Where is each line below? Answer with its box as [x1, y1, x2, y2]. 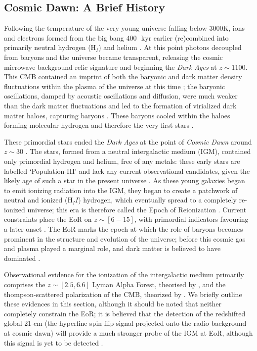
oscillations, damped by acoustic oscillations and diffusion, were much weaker [4, 91, 238, 101]
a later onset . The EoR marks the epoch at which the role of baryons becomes [4, 224, 243, 234]
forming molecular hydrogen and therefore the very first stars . [4, 120, 194, 130]
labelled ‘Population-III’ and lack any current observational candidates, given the [4, 165, 250, 176]
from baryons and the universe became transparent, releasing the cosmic [4, 51, 223, 62]
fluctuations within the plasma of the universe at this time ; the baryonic [4, 81, 225, 91]
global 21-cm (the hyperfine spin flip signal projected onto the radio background [4, 318, 247, 328]
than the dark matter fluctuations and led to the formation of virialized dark [4, 100, 237, 110]
